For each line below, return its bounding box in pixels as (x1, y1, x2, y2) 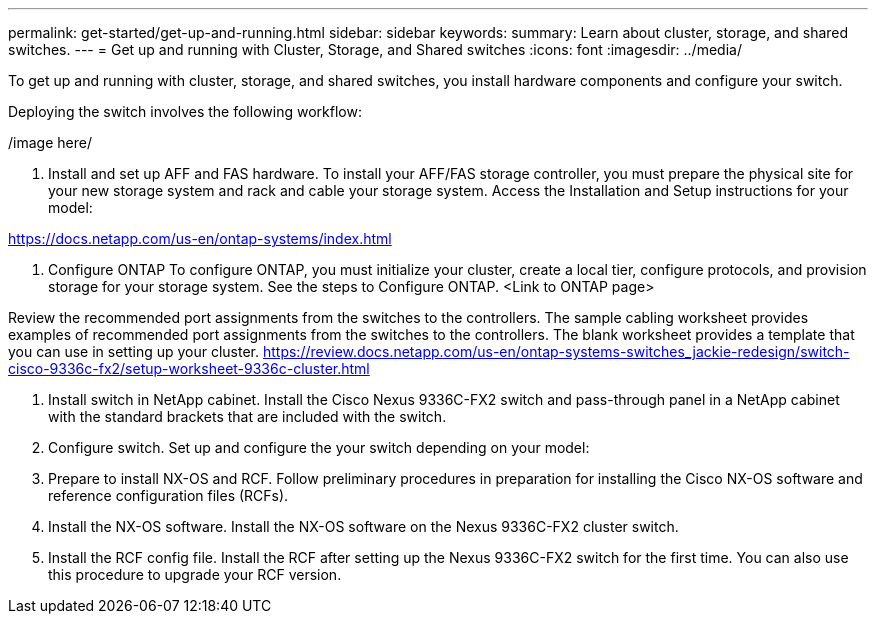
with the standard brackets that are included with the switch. (48, 408, 447, 425)
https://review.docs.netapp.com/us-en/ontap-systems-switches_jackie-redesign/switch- (262, 343, 850, 360)
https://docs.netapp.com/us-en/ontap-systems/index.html (8, 230, 392, 247)
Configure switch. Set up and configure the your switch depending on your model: (48, 439, 590, 456)
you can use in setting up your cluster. (8, 343, 260, 360)
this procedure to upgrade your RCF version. (48, 566, 342, 583)
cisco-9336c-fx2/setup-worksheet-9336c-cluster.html (8, 360, 370, 377)
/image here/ (8, 134, 92, 151)
